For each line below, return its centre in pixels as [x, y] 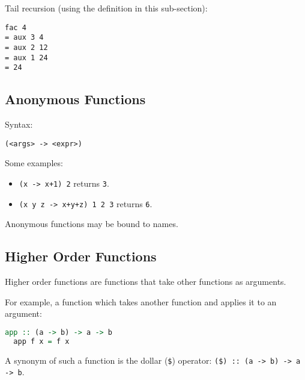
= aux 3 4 [24, 38]
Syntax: [19, 124]
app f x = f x [41, 341]
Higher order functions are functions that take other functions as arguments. [146, 282]
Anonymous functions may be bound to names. [92, 224]
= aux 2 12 [26, 47]
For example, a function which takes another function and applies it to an [141, 301]
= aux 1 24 [26, 58]
